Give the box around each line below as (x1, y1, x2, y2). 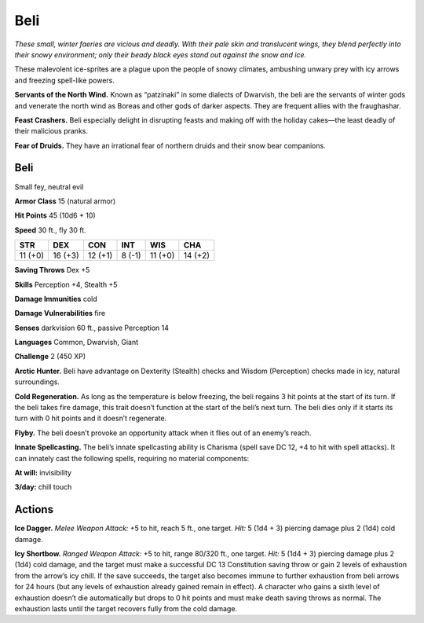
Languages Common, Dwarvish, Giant (14, 338, 139, 347)
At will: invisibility (14, 468, 72, 477)
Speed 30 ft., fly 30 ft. (14, 225, 86, 235)
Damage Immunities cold (14, 294, 97, 303)
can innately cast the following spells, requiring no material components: (14, 453, 250, 463)
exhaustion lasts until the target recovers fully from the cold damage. (14, 604, 238, 614)
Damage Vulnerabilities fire (14, 309, 106, 318)
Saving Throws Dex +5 (14, 266, 90, 275)
